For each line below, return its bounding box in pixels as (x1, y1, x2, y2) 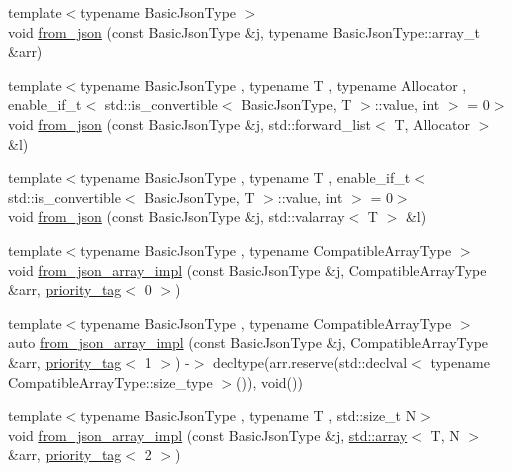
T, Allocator (394, 113, 470, 134)
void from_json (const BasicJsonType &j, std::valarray (8, 206, 345, 227)
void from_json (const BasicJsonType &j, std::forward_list (8, 113, 372, 134)
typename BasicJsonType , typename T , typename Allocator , (80, 74, 467, 95)
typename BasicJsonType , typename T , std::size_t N (80, 405, 417, 426)
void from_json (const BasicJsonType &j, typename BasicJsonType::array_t (8, 21, 480, 42)
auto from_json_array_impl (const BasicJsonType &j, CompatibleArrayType (8, 332, 489, 353)
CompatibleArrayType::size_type (8, 371, 213, 392)
